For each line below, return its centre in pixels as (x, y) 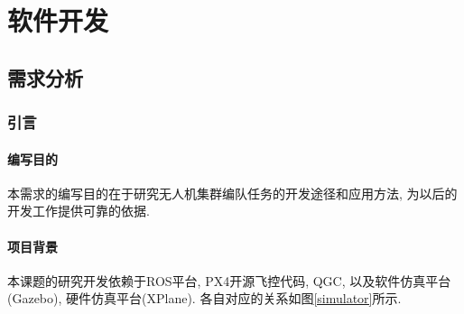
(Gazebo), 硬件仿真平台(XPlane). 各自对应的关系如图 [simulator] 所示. (204, 298)
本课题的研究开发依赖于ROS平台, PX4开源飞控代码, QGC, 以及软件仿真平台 (229, 280)
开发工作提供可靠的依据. (79, 211)
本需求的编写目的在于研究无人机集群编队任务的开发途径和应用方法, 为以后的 (232, 193)
